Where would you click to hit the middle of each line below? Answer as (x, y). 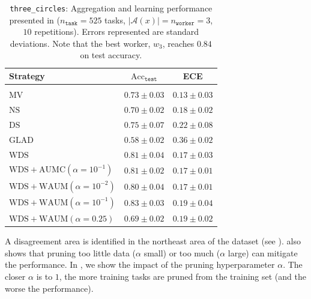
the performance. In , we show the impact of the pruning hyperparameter (140, 264)
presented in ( (35, 20)
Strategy (27, 76)
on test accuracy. (111, 55)
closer (15, 276)
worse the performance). (49, 288)
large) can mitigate (263, 252)
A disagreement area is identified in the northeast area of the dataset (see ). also (153, 241)
